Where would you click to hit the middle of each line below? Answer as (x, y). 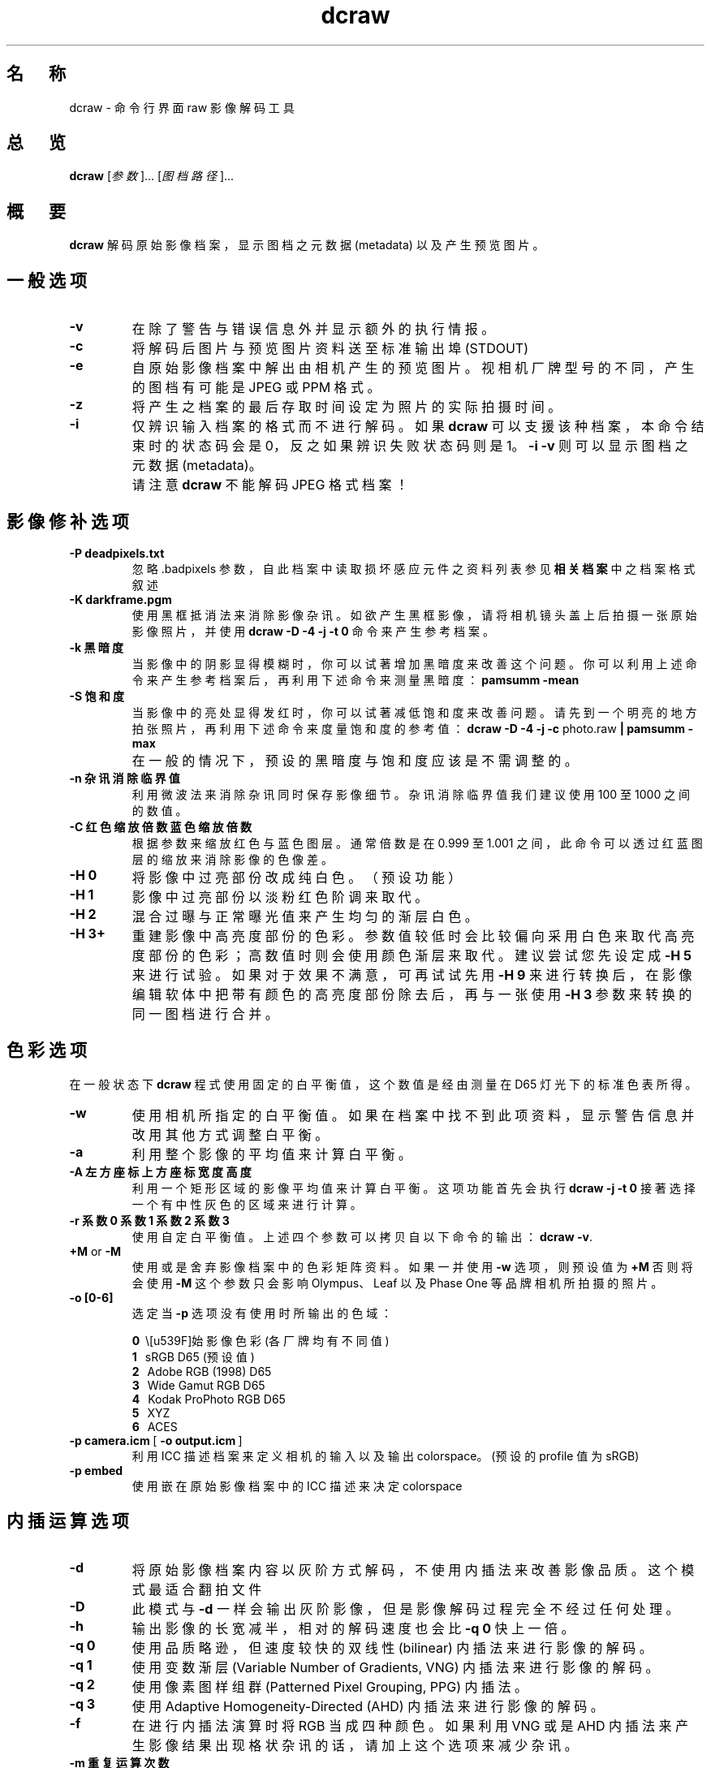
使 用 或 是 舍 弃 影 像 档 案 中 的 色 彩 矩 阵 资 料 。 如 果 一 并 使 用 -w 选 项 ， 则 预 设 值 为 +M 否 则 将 (412, 1266)
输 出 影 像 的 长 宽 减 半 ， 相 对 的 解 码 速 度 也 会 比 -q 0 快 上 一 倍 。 (353, 1628)
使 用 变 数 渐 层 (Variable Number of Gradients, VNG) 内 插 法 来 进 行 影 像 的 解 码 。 (395, 1667)
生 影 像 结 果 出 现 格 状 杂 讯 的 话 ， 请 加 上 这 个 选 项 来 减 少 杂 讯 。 (355, 1745)
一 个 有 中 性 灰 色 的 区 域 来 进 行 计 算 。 (247, 1204)
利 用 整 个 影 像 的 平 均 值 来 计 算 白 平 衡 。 (271, 1154)
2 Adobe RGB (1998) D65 (202, 1371)
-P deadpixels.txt (117, 553)
